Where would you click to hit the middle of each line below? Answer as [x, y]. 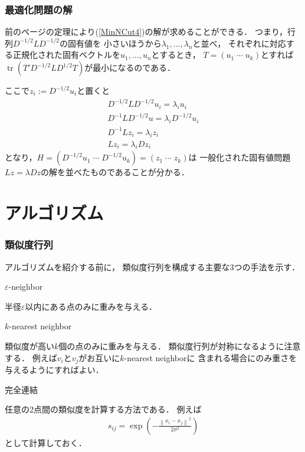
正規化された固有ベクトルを [66, 55]
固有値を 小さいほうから [114, 43]
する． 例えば [31, 357]
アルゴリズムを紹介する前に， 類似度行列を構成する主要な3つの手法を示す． [152, 266]
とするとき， [176, 55]
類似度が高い [29, 345]
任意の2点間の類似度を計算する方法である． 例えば [103, 409]
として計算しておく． [46, 442]
